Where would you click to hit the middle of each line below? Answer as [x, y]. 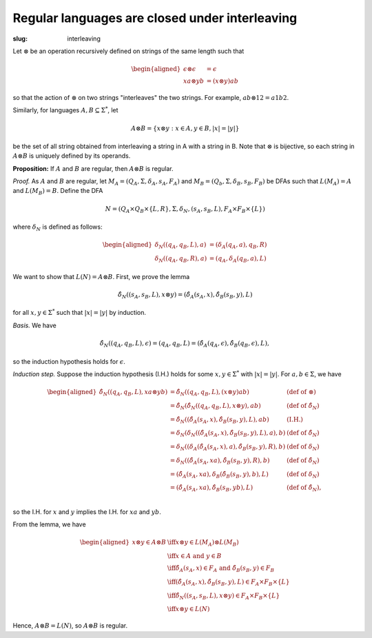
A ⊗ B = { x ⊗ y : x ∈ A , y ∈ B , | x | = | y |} [185, 128]
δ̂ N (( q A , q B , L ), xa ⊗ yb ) [133, 393]
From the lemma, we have [49, 524]
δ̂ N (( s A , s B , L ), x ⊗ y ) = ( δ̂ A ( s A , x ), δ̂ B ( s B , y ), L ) [185, 295]
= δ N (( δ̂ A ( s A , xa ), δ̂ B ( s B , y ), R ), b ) [220, 461]
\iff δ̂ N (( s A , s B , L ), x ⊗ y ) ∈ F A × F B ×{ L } [224, 596]
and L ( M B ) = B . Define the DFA [58, 192]
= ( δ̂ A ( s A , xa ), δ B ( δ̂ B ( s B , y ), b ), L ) [219, 475]
